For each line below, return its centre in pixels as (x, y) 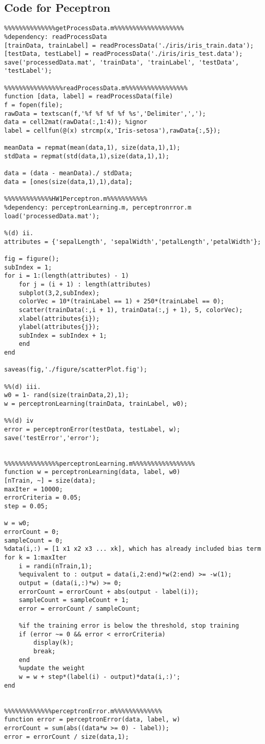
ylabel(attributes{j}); (59, 327)
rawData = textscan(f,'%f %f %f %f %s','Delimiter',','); (105, 113)
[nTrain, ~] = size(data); (50, 480)
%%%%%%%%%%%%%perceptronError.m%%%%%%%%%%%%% (83, 711)
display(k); (54, 643)
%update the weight (52, 668)
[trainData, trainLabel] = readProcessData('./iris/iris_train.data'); (129, 45)
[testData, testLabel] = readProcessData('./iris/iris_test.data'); (124, 54)
